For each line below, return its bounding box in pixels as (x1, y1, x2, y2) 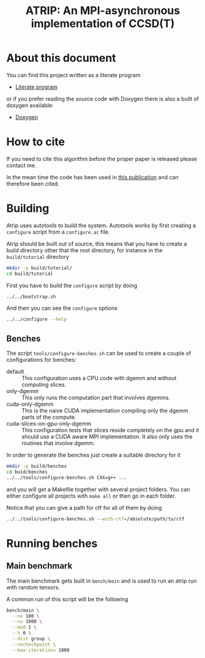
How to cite (6, 135, 65, 149)
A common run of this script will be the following (6, 595, 129, 603)
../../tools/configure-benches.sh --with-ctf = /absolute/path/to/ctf (6, 515, 185, 522)
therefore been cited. (6, 180, 60, 187)
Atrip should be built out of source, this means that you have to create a (6, 240, 187, 247)
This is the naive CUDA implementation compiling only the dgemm (21, 407, 188, 414)
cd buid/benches (6, 469, 48, 475)
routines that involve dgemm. (21, 439, 95, 447)
